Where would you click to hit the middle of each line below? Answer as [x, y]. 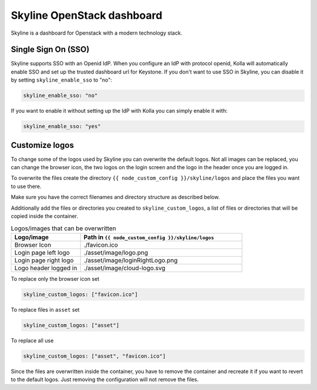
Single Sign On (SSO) [50, 50]
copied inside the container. [45, 216]
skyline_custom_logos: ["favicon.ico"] [80, 294]
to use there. [26, 186]
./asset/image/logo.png [116, 253]
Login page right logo [44, 260]
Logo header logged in [46, 268]
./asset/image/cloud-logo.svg [124, 268]
